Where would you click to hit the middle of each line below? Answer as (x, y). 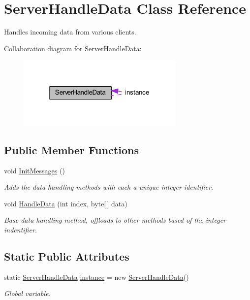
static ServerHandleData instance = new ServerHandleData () (96, 277)
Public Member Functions (71, 150)
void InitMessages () (34, 170)
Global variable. (27, 293)
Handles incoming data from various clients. (70, 32)
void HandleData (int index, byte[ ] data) (66, 203)
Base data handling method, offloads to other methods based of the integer (115, 220)
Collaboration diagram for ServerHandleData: (73, 48)
